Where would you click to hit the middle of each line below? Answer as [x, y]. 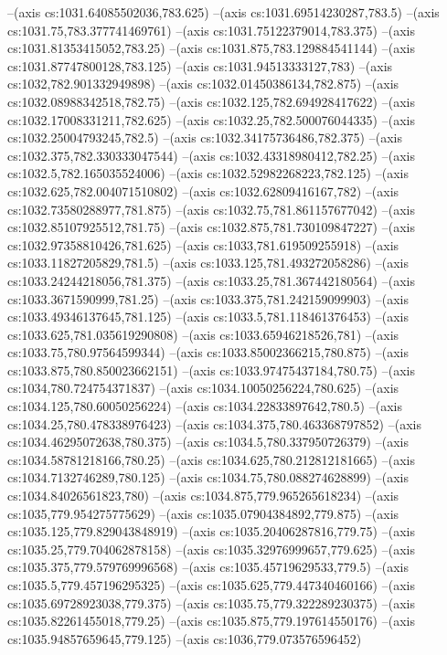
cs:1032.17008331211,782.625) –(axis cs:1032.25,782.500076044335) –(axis [211, 119]
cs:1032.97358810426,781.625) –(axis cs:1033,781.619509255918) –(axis [203, 244]
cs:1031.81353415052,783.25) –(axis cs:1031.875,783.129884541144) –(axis [211, 48]
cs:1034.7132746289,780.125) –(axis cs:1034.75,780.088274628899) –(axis [208, 477]
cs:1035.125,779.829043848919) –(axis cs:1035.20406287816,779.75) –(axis [211, 531]
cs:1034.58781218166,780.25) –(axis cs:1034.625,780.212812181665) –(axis [211, 459]
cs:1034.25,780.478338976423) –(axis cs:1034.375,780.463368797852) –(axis [214, 423]
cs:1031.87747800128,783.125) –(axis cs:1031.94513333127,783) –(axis [200, 65]
